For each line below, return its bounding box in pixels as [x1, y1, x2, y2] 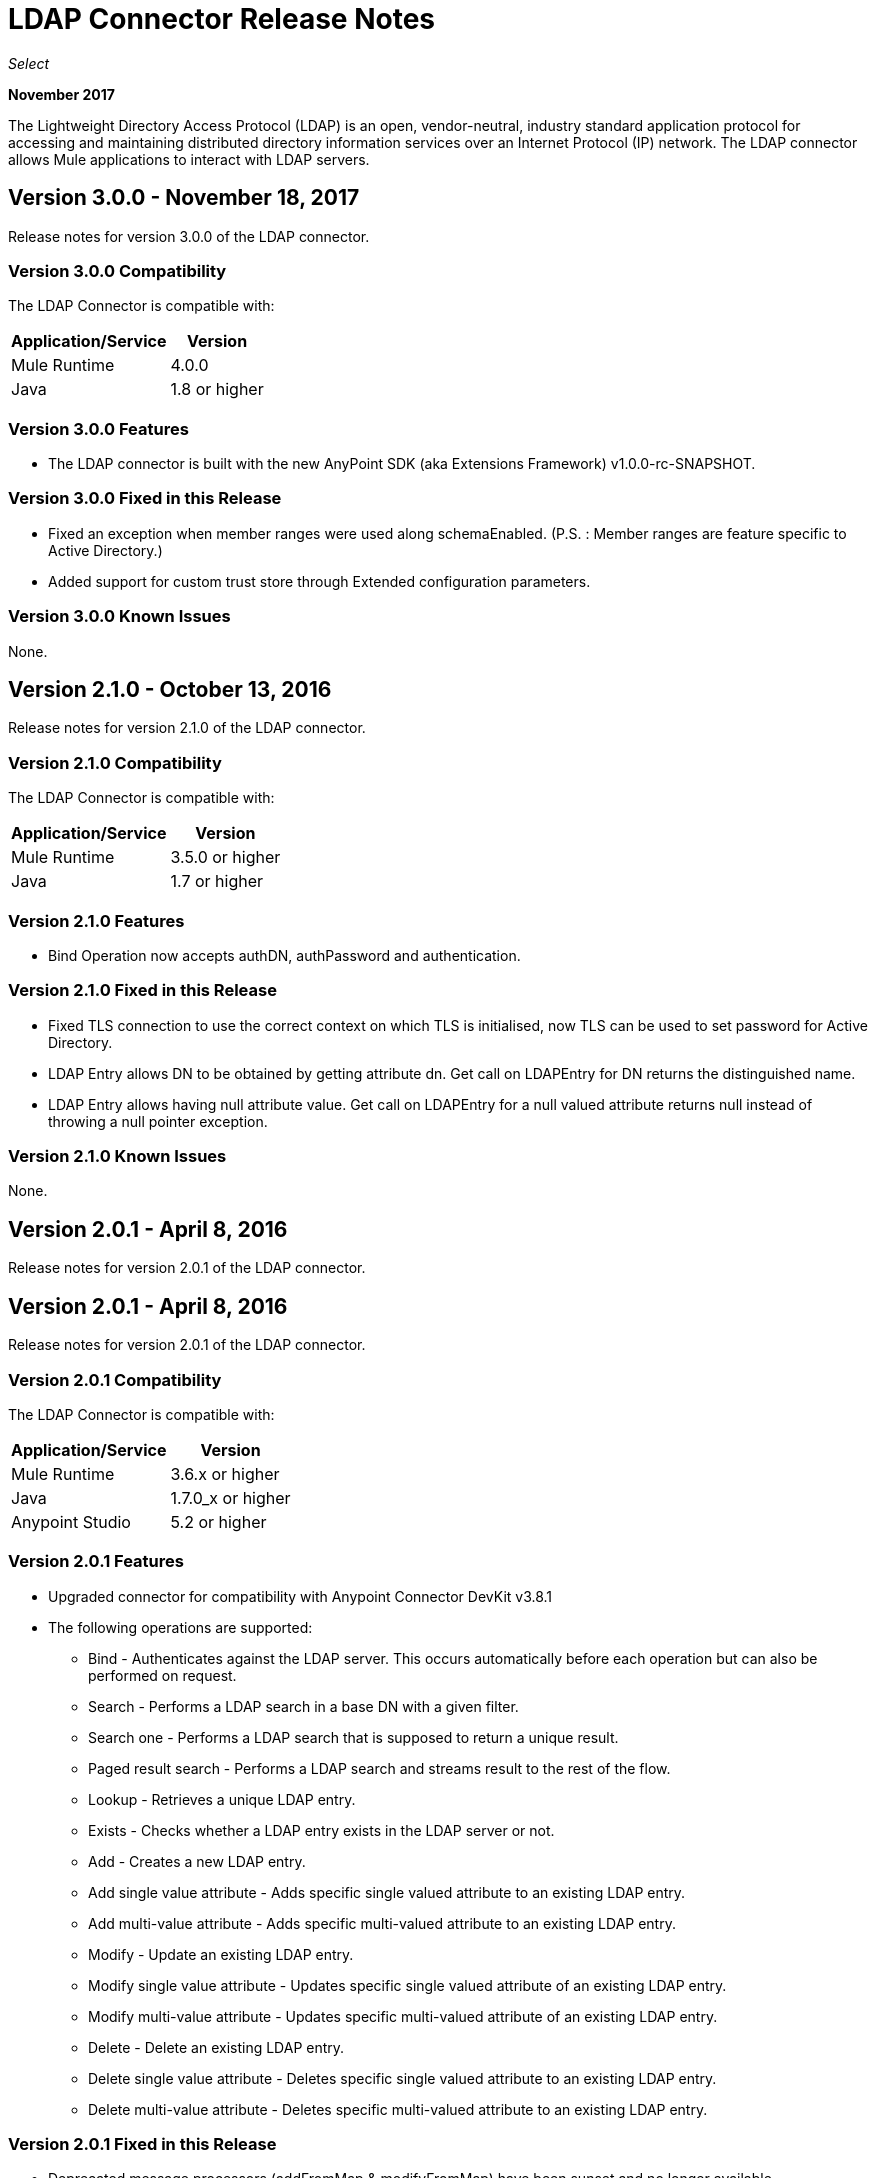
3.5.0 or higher [170, 847, 281, 868]
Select [8, 54, 50, 72]
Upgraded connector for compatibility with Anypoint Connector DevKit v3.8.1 [48, 1587, 553, 1605]
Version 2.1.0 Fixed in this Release [8, 980, 277, 1001]
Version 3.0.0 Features [8, 418, 189, 439]
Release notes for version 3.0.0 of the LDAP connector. [8, 227, 370, 245]
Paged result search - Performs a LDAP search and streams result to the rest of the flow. [88, 1759, 671, 1777]
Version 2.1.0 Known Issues [8, 1146, 227, 1167]
